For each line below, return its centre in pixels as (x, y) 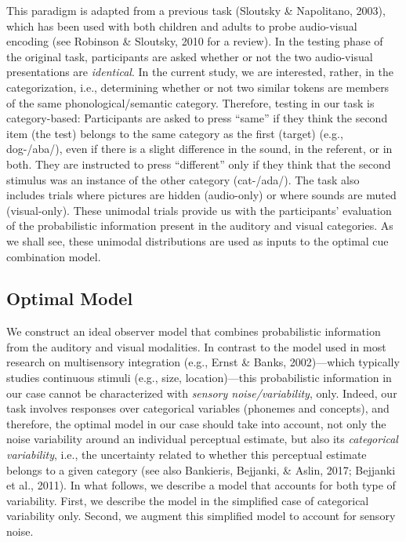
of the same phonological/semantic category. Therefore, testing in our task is (190, 102)
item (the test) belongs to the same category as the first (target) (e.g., (175, 133)
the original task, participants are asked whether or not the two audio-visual (190, 56)
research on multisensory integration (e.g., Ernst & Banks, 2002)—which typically (203, 362)
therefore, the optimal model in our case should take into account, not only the (196, 423)
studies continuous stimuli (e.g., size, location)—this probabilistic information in (199, 378)
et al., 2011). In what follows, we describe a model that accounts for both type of (201, 485)
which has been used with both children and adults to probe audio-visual (182, 25)
